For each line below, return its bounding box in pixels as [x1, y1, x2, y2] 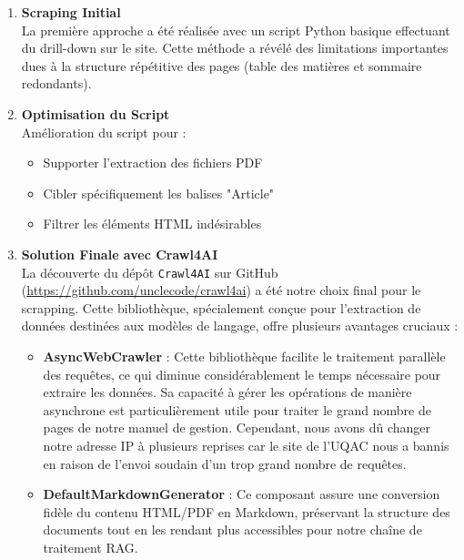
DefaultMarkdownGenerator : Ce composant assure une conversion [43, 484, 440, 504]
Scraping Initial [21, 3, 121, 21]
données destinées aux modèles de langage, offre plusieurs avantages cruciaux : [21, 316, 459, 335]
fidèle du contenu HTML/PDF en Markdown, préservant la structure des [43, 502, 450, 521]
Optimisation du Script [21, 104, 170, 123]
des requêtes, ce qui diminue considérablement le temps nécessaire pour [43, 364, 441, 383]
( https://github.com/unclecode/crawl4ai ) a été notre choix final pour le [21, 280, 421, 300]
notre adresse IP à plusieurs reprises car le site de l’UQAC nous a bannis [43, 435, 449, 454]
